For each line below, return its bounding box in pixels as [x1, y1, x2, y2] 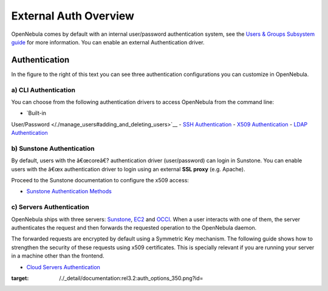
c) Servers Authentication [11, 203, 89, 211]
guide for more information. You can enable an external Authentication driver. [11, 38, 205, 46]
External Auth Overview [11, 9, 135, 22]
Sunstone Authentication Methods [26, 188, 112, 195]
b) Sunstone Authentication [11, 144, 95, 152]
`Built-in [26, 109, 47, 117]
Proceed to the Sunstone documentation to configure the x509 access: [11, 177, 190, 184]
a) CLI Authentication [11, 86, 76, 94]
